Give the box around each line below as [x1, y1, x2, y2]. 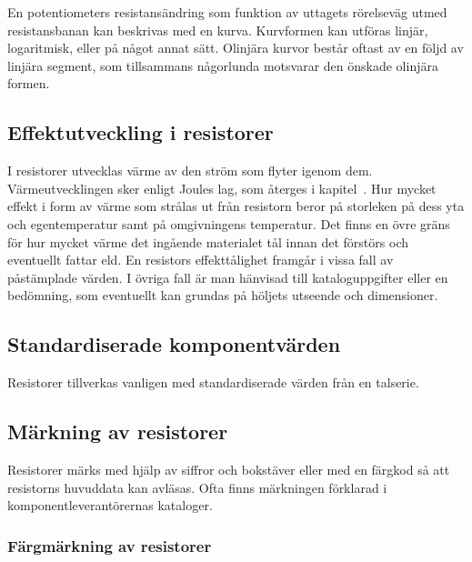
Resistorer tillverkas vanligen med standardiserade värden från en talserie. [7, 373, 419, 392]
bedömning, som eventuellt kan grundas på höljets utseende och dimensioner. [7, 286, 438, 305]
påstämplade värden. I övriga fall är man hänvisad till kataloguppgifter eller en [7, 267, 448, 286]
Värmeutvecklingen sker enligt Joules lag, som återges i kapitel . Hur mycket [7, 178, 437, 197]
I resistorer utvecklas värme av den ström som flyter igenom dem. [7, 161, 373, 180]
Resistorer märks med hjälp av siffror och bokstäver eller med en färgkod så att [7, 459, 450, 478]
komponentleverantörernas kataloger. [7, 496, 213, 515]
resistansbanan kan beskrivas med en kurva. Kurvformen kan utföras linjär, [7, 20, 428, 39]
